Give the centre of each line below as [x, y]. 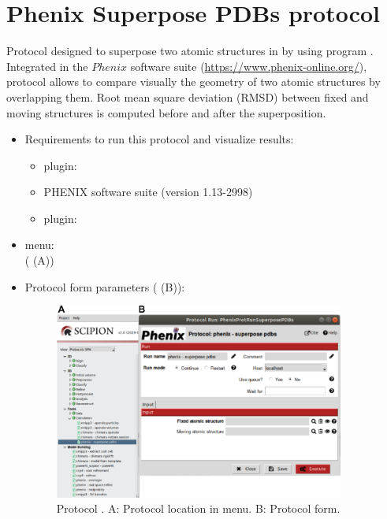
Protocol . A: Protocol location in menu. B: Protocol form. [198, 508]
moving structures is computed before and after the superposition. [166, 112]
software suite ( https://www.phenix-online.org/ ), [249, 66]
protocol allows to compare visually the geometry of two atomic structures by [193, 82]
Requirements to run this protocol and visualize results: [159, 139]
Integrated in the [47, 66]
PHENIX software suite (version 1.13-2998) [148, 192]
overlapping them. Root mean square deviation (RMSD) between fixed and [188, 96]
